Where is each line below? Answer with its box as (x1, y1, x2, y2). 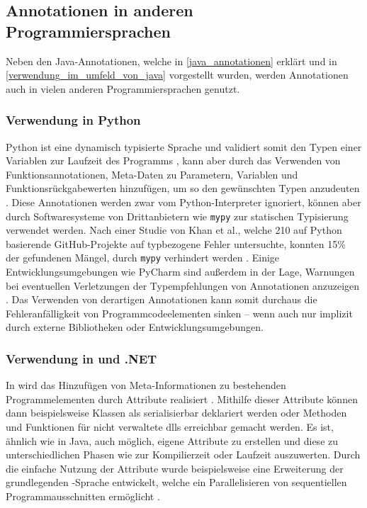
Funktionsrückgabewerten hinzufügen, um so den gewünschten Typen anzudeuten (6, 181, 360, 196)
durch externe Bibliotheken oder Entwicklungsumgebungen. (6, 320, 264, 334)
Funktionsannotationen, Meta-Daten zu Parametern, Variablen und (6, 166, 298, 181)
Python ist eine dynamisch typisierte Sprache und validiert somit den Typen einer (6, 139, 362, 154)
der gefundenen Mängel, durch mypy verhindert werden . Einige (6, 250, 280, 265)
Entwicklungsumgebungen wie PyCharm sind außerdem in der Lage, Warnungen (6, 264, 355, 279)
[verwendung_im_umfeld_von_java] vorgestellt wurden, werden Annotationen (6, 67, 349, 82)
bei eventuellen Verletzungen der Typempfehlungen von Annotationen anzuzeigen (6, 278, 360, 293)
